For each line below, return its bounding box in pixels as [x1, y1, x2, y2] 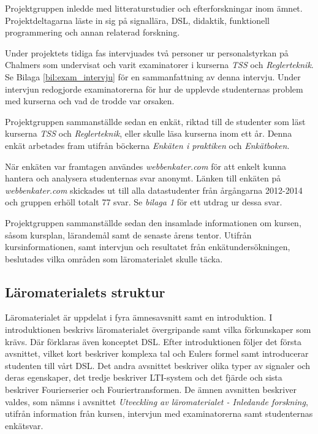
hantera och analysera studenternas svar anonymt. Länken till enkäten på [5, 172, 281, 185]
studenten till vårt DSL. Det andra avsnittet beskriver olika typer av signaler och [5, 359, 311, 371]
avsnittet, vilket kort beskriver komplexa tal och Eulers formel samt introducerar [5, 347, 309, 360]
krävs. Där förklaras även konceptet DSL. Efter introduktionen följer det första [5, 335, 301, 348]
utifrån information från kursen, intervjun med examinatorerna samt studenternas [5, 407, 313, 420]
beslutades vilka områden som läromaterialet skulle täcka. [5, 252, 223, 265]
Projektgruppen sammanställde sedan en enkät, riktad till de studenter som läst [5, 115, 306, 128]
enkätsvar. [5, 419, 44, 432]
